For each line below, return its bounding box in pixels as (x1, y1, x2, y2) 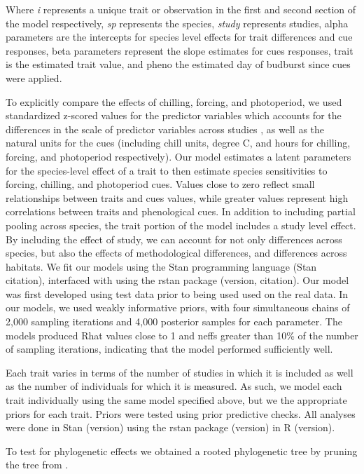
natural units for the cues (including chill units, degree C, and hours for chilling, (6, 135, 351, 150)
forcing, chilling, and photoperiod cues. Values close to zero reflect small (6, 177, 315, 191)
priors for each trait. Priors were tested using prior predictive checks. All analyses (6, 406, 356, 421)
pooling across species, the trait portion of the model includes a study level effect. (6, 217, 356, 232)
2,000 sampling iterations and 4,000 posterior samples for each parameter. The (6, 314, 342, 329)
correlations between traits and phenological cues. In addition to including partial (6, 204, 356, 219)
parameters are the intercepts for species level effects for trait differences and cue (6, 29, 353, 44)
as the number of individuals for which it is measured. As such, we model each (6, 379, 342, 393)
